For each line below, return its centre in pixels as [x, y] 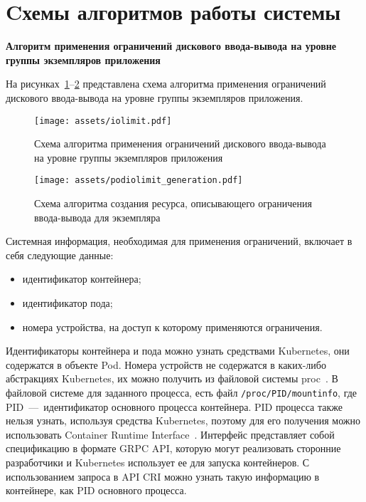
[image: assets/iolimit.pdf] [103, 121]
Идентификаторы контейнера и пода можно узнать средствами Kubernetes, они [178, 351]
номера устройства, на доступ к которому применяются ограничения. [172, 326]
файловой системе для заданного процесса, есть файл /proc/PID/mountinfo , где [182, 392]
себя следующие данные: [60, 255]
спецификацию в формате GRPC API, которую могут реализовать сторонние [173, 448]
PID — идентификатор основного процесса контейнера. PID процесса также [174, 406]
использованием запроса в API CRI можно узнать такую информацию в [163, 476]
